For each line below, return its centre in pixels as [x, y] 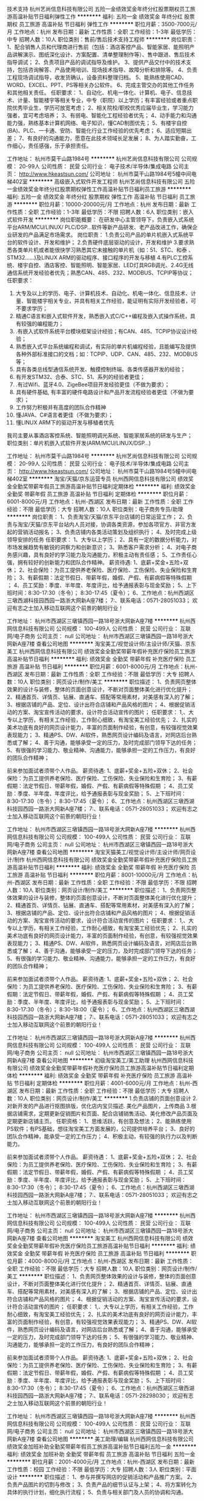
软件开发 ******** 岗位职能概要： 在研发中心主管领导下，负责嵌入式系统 [103, 220]
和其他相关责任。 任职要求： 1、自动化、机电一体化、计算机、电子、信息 [97, 92]
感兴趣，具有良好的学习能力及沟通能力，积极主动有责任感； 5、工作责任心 [104, 555]
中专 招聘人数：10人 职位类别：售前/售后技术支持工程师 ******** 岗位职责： [102, 39]
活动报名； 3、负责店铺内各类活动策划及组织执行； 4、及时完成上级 [112, 532]
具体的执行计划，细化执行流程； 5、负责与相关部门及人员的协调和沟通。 [97, 1492]
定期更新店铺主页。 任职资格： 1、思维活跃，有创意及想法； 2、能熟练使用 [100, 1121]
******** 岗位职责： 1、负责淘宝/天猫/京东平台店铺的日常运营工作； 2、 [97, 517]
